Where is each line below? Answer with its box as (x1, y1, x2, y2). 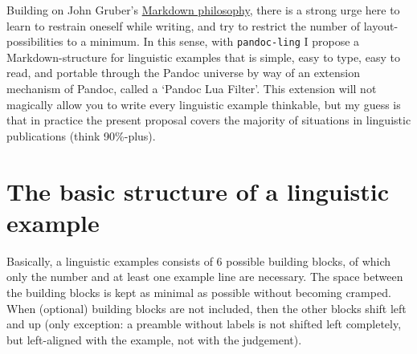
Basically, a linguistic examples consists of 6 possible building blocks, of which (6, 252, 391, 269)
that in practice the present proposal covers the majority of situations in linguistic (6, 112, 411, 128)
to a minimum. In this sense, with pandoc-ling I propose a (67, 33, 360, 50)
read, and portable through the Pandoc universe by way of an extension (6, 64, 360, 81)
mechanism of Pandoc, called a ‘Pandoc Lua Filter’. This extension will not (6, 80, 377, 97)
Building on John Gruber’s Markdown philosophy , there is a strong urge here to (6, 2, 400, 18)
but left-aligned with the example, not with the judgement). (6, 331, 302, 348)
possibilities (6, 33, 63, 50)
